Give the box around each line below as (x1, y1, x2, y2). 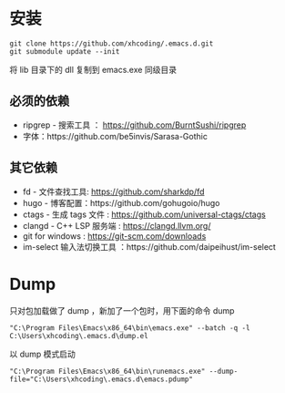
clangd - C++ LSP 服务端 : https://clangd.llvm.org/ (22, 220, 211, 231)
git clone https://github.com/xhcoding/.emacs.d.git (9, 38, 214, 48)
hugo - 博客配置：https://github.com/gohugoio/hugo (22, 197, 220, 208)
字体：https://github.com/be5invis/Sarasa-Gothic (22, 130, 208, 141)
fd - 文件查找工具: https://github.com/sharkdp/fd (22, 186, 205, 197)
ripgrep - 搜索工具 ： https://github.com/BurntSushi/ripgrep (22, 119, 247, 130)
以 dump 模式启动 (9, 348, 76, 359)
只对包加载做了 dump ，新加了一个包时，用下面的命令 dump (9, 305, 235, 315)
